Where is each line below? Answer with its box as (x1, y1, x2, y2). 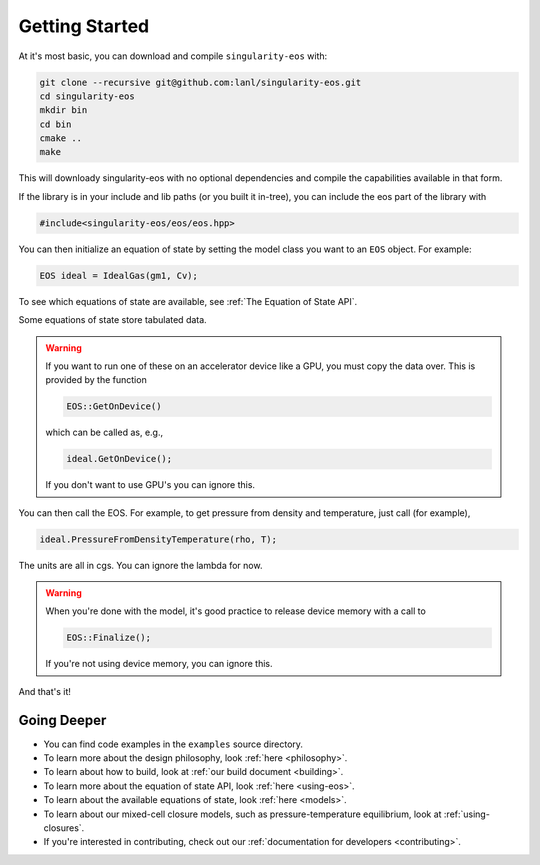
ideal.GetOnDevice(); (66, 453, 173, 465)
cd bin (39, 118, 72, 130)
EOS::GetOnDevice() (66, 401, 162, 412)
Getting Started (18, 15, 150, 37)
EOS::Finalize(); (66, 632, 152, 644)
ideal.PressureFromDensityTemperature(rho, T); (39, 533, 277, 545)
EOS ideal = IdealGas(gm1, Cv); (39, 270, 199, 281)
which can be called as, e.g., (45, 426, 164, 439)
